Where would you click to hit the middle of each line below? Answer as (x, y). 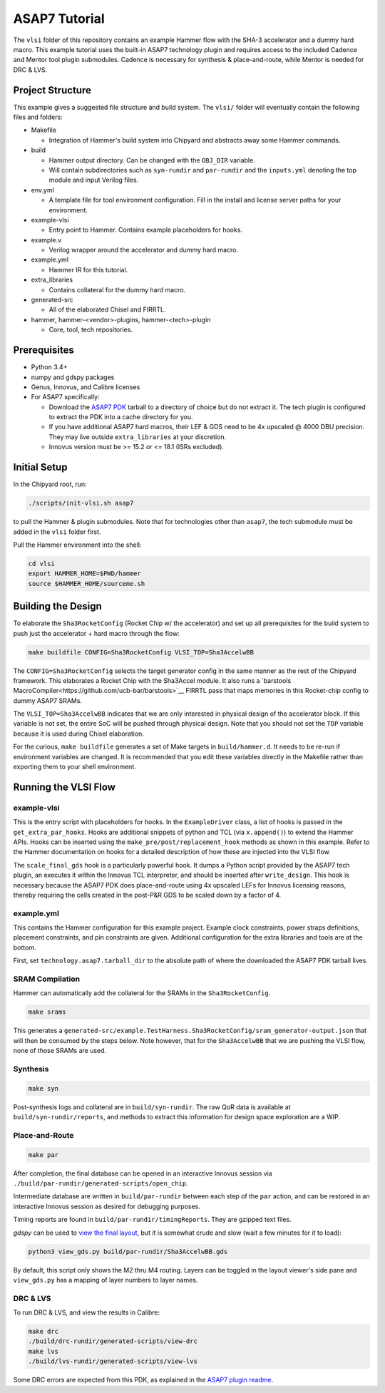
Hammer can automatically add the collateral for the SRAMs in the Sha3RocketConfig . (142, 993)
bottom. (25, 947)
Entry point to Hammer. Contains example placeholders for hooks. (145, 230)
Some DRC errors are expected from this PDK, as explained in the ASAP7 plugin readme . (143, 1380)
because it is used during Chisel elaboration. (78, 734)
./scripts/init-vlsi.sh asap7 (81, 503)
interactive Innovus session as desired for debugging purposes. (107, 1206)
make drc (43, 1332)
